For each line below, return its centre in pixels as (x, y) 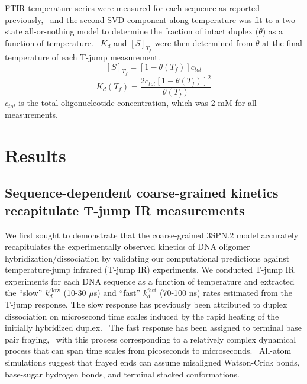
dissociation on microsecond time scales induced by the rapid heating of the (142, 316)
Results (35, 155)
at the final (282, 42)
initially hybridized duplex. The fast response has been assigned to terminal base (153, 327)
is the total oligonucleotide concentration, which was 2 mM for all (138, 103)
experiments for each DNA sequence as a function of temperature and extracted (150, 281)
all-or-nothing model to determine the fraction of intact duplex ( (142, 31)
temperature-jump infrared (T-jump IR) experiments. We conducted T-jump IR (150, 270)
